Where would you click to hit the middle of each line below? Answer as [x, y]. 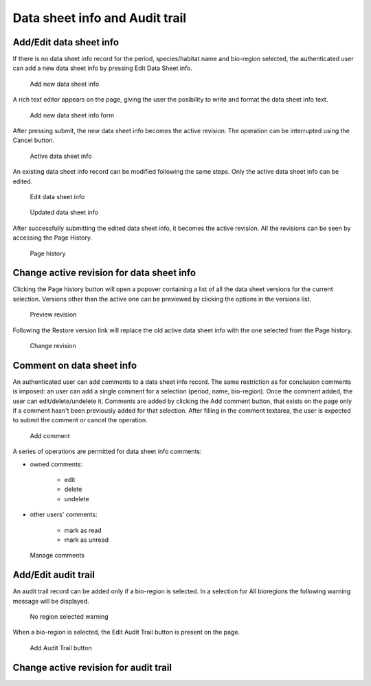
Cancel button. [34, 140]
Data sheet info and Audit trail [100, 18]
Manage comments [57, 556]
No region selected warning [69, 617]
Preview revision [53, 315]
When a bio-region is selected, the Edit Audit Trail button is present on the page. [126, 632]
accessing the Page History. [53, 238]
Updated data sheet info [64, 212]
